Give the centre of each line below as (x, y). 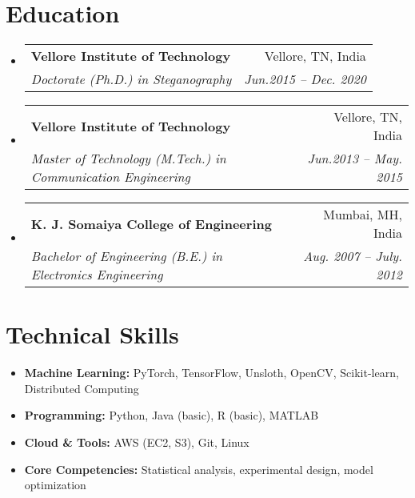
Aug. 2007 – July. (353, 256)
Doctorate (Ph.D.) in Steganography (131, 79)
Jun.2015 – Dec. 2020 (305, 79)
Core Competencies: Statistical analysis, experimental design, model (199, 469)
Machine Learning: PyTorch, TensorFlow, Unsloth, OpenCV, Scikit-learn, (211, 373)
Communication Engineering (110, 177)
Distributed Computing (82, 388)
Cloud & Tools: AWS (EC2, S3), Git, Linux (137, 442)
